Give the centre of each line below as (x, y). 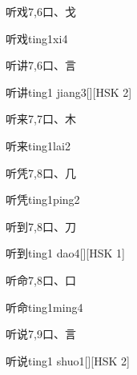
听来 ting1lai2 (38, 145)
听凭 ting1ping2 (43, 199)
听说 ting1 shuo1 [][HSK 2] (68, 360)
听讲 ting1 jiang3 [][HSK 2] (69, 92)
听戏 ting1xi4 (37, 38)
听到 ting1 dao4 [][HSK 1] (65, 253)
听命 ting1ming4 (44, 307)
